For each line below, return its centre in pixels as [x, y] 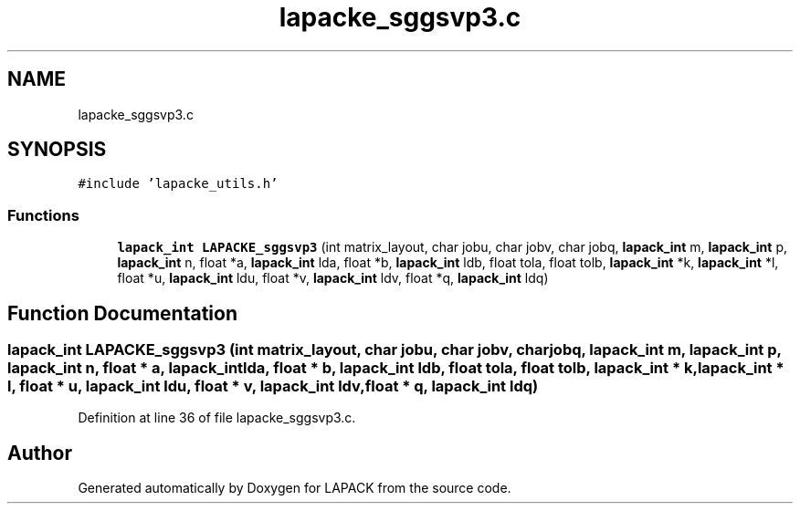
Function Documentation [122, 313]
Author [40, 453]
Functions [43, 215]
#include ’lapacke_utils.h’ [178, 184]
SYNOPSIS [57, 150]
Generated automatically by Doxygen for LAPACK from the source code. [295, 488]
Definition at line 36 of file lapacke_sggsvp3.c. [217, 418]
